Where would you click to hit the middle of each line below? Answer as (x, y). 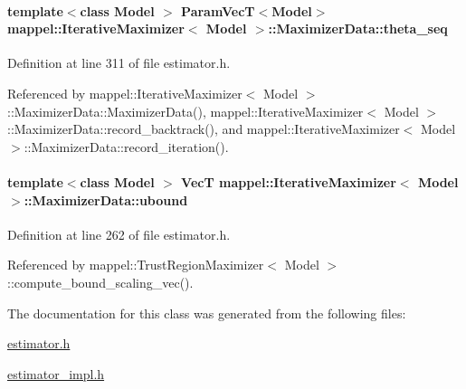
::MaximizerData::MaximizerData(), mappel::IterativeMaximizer (185, 111)
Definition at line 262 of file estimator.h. (119, 234)
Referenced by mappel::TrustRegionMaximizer (136, 265)
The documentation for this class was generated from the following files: (207, 313)
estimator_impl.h (56, 373)
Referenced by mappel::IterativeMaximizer (125, 93)
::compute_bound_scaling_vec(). (100, 282)
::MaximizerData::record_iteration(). (126, 146)
